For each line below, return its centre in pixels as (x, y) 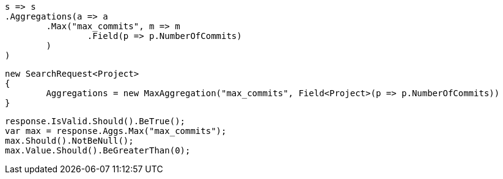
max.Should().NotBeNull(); (69, 141)
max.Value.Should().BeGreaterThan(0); (98, 150)
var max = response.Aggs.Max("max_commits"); (116, 131)
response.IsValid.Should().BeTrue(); (95, 121)
